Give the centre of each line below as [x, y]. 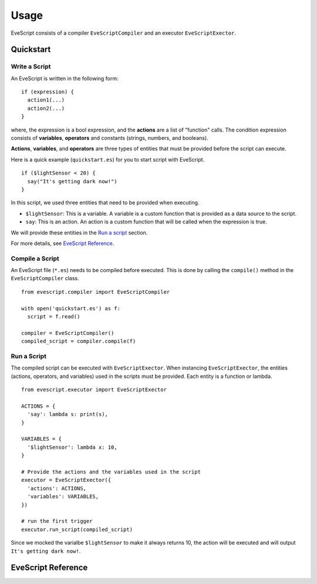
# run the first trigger [57, 521]
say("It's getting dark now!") [72, 181]
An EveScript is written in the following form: [65, 78]
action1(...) [46, 100]
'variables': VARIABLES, [63, 497]
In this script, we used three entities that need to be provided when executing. [105, 203]
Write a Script [31, 66]
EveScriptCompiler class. [45, 278]
